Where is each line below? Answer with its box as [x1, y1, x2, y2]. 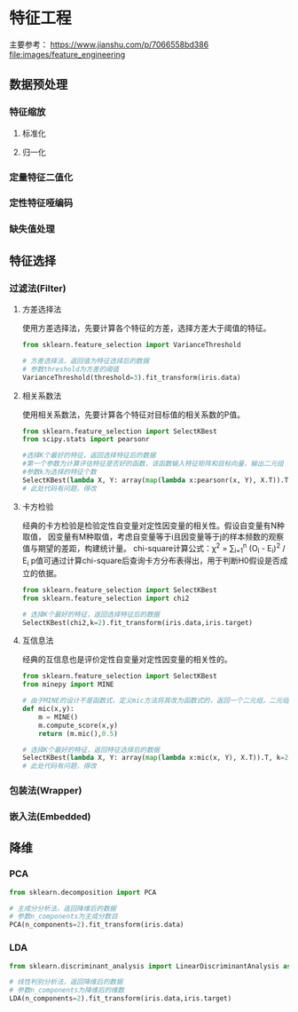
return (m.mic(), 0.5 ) [38, 729, 118, 738]
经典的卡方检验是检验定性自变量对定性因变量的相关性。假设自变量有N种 [21, 520, 286, 531]
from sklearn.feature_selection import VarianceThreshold [21, 341, 241, 350]
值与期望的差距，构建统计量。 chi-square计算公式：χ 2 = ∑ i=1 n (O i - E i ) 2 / [21, 541, 286, 556]
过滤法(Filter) [9, 281, 67, 294]
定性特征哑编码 [9, 197, 74, 210]
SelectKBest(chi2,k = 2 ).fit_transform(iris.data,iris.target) [21, 618, 254, 627]
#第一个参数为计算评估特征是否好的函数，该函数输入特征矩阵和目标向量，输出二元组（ [21, 459, 291, 469]
